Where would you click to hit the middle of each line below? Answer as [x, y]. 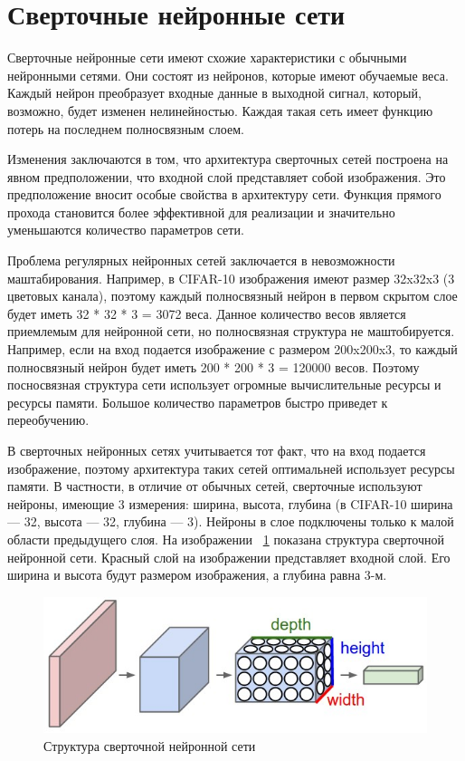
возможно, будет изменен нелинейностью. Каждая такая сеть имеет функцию [220, 110]
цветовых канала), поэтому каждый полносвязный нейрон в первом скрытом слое [232, 296]
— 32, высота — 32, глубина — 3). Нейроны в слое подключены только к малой [231, 521]
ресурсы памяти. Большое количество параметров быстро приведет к [198, 402]
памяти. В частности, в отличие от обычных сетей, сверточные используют [215, 486]
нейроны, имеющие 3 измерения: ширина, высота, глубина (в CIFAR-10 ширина [230, 503]
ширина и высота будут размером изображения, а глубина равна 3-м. [197, 575]
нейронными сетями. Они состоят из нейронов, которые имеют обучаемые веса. [228, 75]
